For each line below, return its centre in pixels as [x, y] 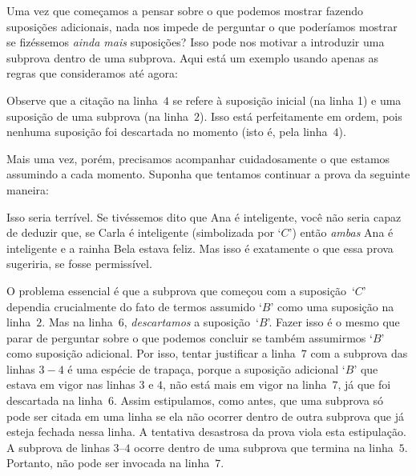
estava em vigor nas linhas [71, 384]
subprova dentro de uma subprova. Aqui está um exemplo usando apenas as [193, 57]
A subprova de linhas [58, 447]
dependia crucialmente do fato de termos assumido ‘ [134, 306]
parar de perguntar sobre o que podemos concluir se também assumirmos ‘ [190, 337]
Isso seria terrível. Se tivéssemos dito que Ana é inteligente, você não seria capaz [204, 216]
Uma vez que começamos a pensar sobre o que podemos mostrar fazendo [185, 10]
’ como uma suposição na [332, 306]
